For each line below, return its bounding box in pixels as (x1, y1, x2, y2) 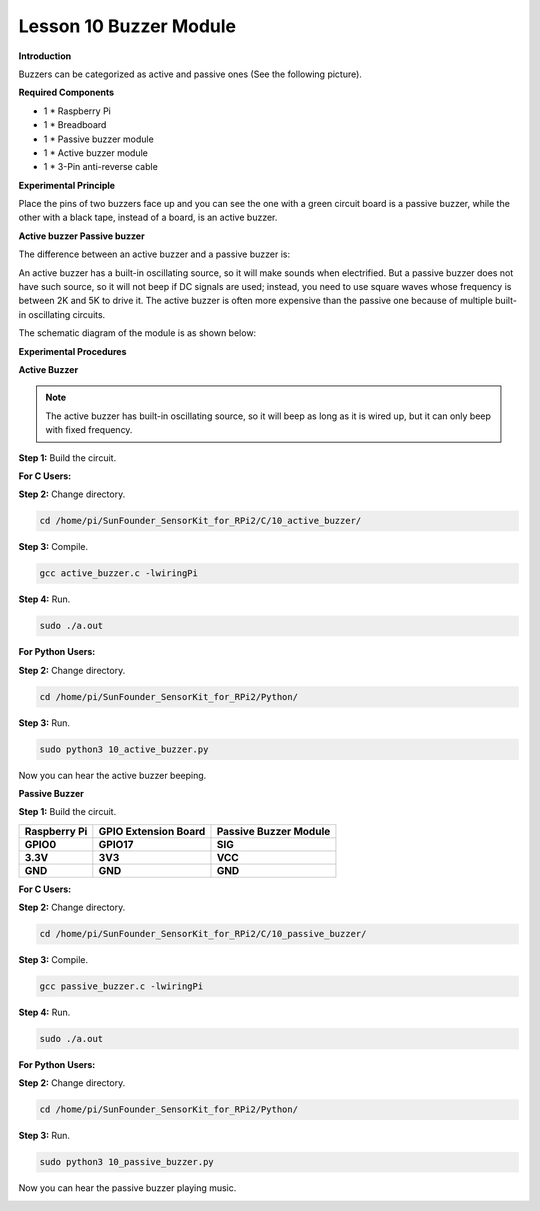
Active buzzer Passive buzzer (18, 230, 145, 242)
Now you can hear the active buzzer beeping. (18, 769, 207, 781)
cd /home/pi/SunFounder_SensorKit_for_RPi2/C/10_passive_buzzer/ (39, 928, 367, 940)
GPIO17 (98, 837, 134, 851)
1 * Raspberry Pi (43, 105, 112, 117)
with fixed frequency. (45, 424, 133, 436)
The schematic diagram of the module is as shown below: (18, 327, 257, 339)
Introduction (18, 50, 72, 62)
